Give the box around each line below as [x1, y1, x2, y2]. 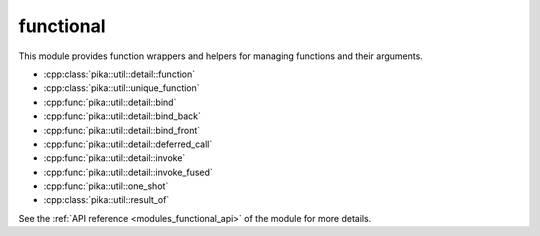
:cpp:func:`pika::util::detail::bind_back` [43, 110, 202, 122]
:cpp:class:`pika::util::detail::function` [43, 68, 196, 80]
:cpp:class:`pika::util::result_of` [43, 194, 170, 206]
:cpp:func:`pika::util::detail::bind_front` [43, 124, 201, 136]
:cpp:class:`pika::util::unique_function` [43, 82, 200, 94]
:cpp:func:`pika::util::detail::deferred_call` [43, 138, 213, 150]
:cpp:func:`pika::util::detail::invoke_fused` [43, 166, 214, 178]
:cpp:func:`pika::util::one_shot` [43, 180, 169, 192]
